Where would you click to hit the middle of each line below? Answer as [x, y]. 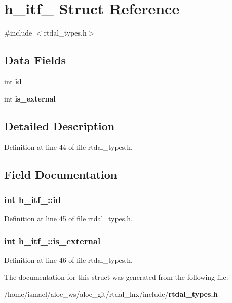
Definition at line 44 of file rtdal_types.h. [68, 147]
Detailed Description [60, 126]
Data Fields [35, 60]
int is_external [30, 98]
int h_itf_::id [32, 199]
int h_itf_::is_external [52, 241]
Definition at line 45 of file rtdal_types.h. [68, 218]
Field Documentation [61, 174]
